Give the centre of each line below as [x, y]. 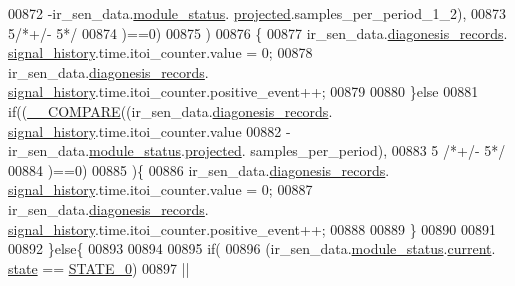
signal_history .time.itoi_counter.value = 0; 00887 [160, 189]
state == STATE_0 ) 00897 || [99, 267]
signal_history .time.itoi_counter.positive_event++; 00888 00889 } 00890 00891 [252, 228]
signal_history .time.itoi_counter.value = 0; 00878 [160, 52]
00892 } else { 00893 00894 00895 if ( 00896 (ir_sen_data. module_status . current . [252, 248]
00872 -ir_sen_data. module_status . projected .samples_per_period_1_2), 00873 [257, 13]
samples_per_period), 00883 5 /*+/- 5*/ [378, 150]
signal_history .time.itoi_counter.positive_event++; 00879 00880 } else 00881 [243, 91]
